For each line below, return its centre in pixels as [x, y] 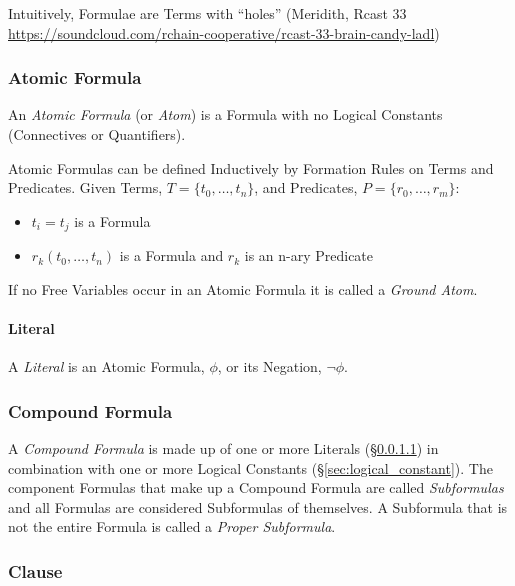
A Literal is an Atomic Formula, [106, 366]
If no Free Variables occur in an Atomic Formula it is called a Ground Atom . [243, 288]
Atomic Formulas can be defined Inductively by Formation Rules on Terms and [251, 167]
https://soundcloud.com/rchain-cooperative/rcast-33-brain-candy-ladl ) [224, 32]
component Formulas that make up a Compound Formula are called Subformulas [256, 487]
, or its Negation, [269, 366]
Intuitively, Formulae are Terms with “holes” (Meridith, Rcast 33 [207, 13]
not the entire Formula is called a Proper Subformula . [172, 526]
